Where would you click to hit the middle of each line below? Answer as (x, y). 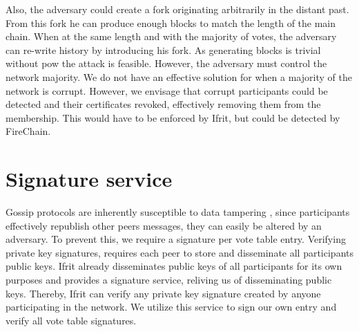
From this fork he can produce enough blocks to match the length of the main (171, 22)
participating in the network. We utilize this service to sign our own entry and (171, 307)
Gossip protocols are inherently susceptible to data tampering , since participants (178, 212)
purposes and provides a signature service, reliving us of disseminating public (169, 280)
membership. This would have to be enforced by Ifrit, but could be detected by (173, 117)
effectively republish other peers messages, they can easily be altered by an (164, 225)
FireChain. (28, 131)
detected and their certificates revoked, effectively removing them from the (163, 104)
